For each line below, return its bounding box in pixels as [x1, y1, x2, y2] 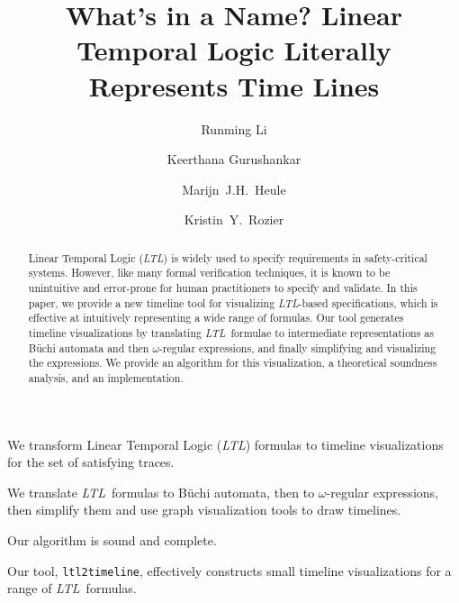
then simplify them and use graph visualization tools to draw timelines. [7, 500, 401, 519]
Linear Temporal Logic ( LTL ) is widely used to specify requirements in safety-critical [28, 250, 427, 265]
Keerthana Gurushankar [166, 150, 301, 169]
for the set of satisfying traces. [7, 452, 175, 471]
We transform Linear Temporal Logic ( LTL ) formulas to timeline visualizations [7, 434, 444, 453]
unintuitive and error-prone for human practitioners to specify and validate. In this [28, 279, 418, 295]
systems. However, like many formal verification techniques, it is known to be [28, 265, 391, 280]
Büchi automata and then [28, 340, 149, 355]
